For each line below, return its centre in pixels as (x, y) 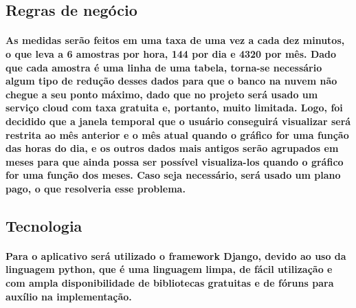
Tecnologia (44, 225)
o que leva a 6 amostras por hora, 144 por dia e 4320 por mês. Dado (171, 53)
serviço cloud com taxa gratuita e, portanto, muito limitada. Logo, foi (174, 108)
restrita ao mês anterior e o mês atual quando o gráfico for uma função (177, 134)
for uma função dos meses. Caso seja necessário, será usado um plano (173, 175)
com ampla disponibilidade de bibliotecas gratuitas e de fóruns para (170, 283)
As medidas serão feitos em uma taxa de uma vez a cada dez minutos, (175, 40)
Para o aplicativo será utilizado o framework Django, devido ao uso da (176, 255)
